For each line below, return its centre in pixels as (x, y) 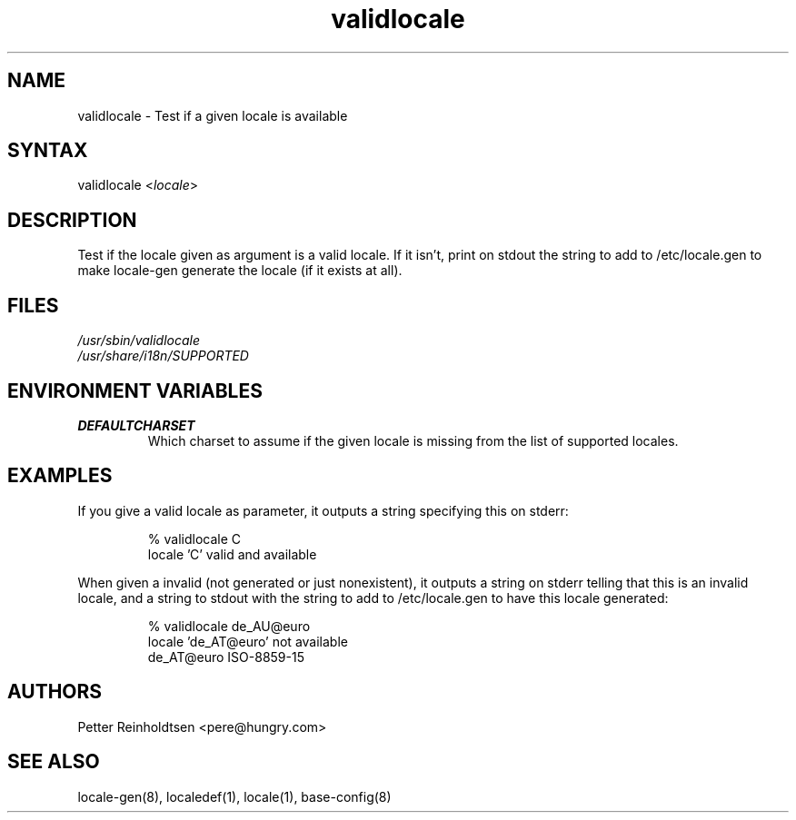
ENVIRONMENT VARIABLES (135, 390)
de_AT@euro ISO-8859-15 (226, 657)
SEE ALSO (54, 762)
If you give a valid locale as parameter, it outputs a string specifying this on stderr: (323, 510)
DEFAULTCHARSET (136, 425)
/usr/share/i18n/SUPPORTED (163, 356)
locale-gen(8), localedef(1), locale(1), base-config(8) (234, 796)
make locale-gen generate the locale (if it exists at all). (240, 271)
